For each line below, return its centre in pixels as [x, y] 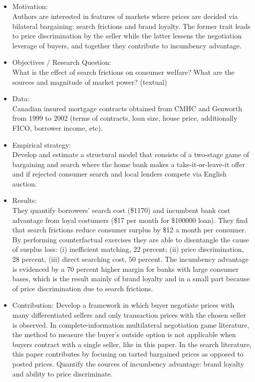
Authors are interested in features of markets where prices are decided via [125, 16]
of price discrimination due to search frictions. [83, 288]
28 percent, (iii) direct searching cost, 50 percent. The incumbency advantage [130, 259]
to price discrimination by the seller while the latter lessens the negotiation [127, 36]
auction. [24, 183]
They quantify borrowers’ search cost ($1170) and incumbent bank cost [121, 210]
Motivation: [30, 6]
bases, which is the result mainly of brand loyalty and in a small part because [131, 279]
